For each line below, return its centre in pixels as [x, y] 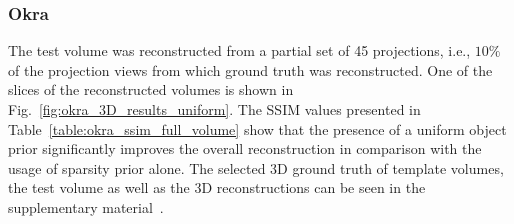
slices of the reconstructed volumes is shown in [151, 89]
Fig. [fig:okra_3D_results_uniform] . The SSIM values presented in [214, 109]
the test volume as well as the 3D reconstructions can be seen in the [217, 187]
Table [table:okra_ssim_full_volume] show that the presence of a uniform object [257, 128]
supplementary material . [86, 206]
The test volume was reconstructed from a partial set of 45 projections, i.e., [239, 50]
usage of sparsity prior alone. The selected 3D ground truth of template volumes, [256, 167]
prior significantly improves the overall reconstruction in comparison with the [245, 148]
